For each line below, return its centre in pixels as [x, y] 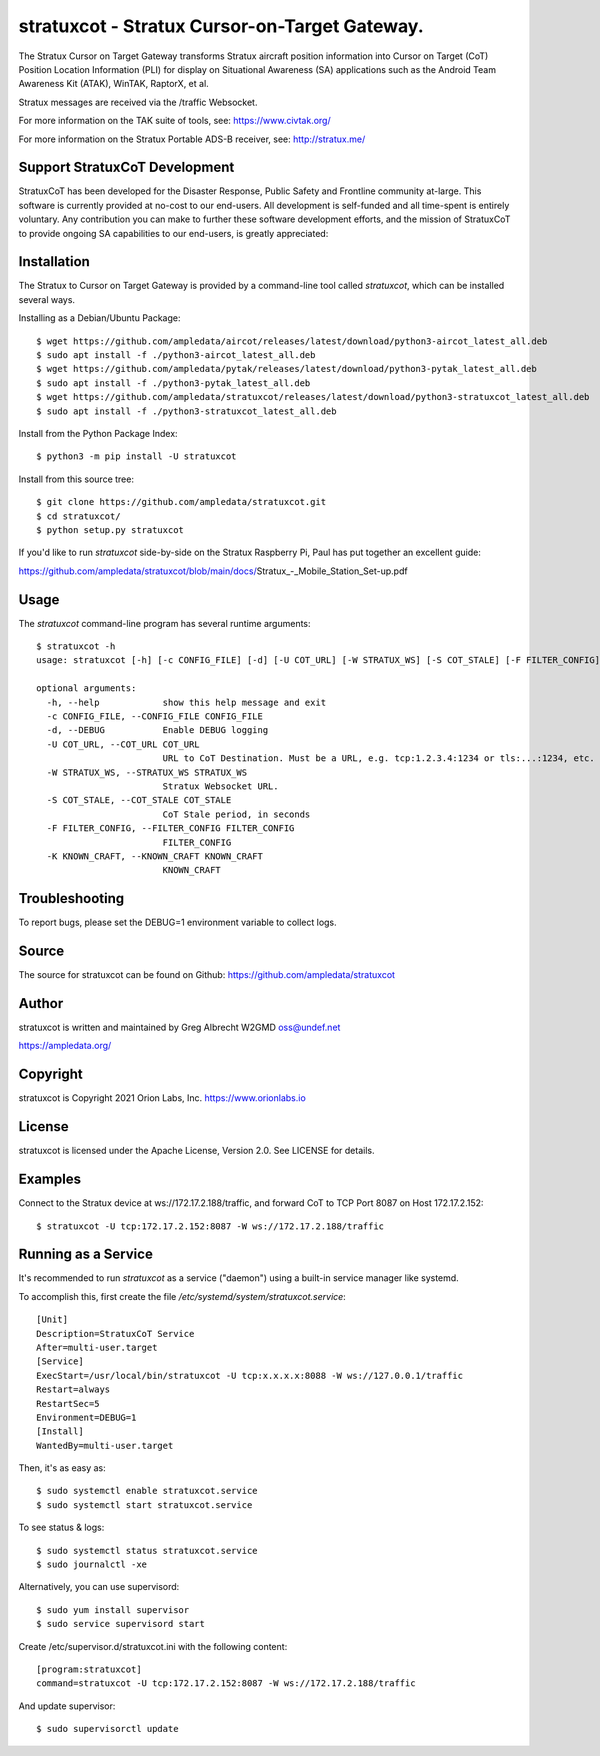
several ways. [46, 299]
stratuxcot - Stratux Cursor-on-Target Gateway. [221, 26]
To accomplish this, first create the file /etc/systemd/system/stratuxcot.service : [182, 1296]
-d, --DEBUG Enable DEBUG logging [157, 730]
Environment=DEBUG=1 [86, 1417]
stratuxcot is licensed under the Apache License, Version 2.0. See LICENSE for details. [196, 1151]
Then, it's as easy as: [62, 1468]
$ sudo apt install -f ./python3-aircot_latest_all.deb [176, 355]
